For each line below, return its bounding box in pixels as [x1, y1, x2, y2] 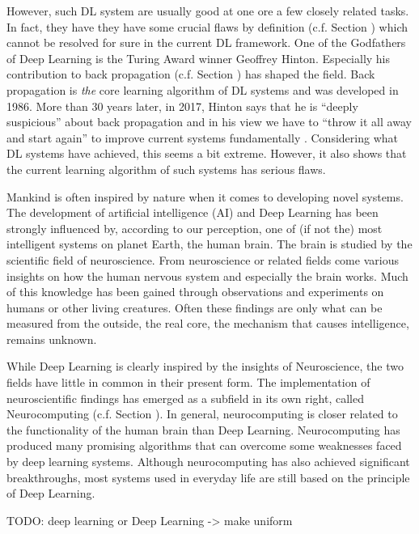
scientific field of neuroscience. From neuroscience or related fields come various [6, 251, 399, 268]
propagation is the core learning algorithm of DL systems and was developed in [6, 81, 399, 98]
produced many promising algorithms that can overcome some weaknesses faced [6, 437, 402, 454]
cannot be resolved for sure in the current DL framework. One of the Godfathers [6, 34, 406, 51]
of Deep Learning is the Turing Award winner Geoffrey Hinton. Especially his [6, 49, 391, 66]
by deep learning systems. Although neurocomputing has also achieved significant [6, 453, 410, 470]
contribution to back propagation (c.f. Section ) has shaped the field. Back [6, 66, 375, 83]
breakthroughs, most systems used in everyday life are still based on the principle [6, 468, 410, 485]
